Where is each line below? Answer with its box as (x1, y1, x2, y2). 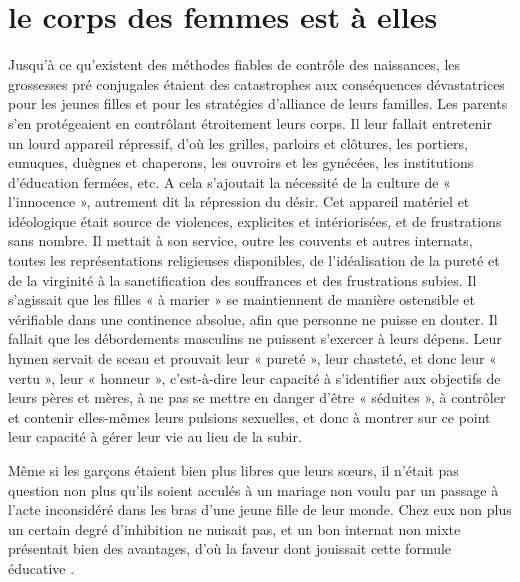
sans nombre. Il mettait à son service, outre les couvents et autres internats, (8, 230, 473, 251)
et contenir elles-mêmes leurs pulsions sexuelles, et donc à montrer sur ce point (8, 406, 491, 427)
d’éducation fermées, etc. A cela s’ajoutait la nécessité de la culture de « (8, 171, 451, 192)
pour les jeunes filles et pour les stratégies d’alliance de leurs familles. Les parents (8, 93, 508, 114)
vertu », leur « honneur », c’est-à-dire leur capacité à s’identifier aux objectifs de (8, 367, 501, 388)
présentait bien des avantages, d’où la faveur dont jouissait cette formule (8, 538, 452, 559)
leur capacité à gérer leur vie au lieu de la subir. (8, 426, 302, 447)
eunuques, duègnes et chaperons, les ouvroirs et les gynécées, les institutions (8, 152, 474, 173)
